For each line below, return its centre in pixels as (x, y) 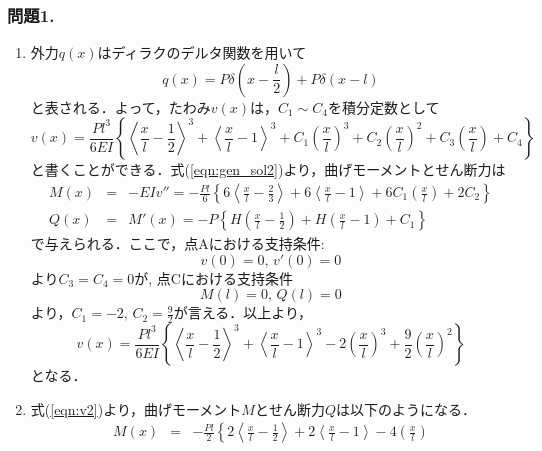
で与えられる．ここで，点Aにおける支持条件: (177, 243)
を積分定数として (383, 106)
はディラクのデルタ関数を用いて (202, 52)
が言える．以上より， (242, 312)
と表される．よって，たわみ (120, 106)
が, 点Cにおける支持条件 (213, 277)
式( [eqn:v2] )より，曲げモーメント (136, 408)
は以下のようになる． (406, 408)
